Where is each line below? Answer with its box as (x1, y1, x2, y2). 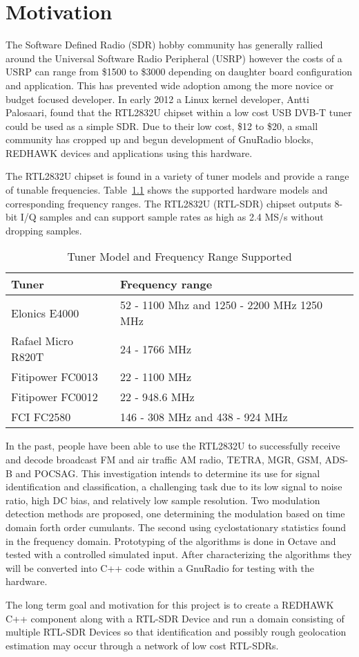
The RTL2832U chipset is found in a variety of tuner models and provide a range (6, 169, 349, 183)
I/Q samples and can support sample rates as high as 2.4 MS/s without (20, 210, 324, 224)
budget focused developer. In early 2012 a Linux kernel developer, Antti (6, 91, 309, 106)
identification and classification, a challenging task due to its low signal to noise (6, 479, 342, 494)
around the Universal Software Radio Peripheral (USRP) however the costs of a (6, 50, 342, 65)
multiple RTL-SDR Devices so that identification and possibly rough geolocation (6, 624, 347, 639)
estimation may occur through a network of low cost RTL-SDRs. (6, 638, 279, 652)
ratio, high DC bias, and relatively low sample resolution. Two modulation (6, 492, 320, 507)
